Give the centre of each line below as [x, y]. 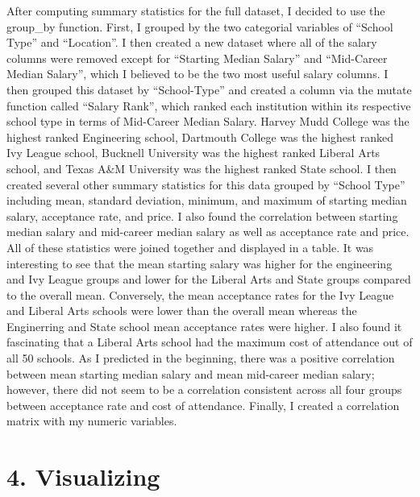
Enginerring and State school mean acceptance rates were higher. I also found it [204, 326]
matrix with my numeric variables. [92, 421]
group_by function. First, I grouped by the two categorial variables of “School [200, 26]
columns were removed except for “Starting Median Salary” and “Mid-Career [197, 58]
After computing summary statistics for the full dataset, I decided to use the [196, 10]
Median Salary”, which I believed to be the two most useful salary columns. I [198, 74]
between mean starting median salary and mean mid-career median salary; [191, 373]
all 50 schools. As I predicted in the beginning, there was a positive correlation [201, 358]
